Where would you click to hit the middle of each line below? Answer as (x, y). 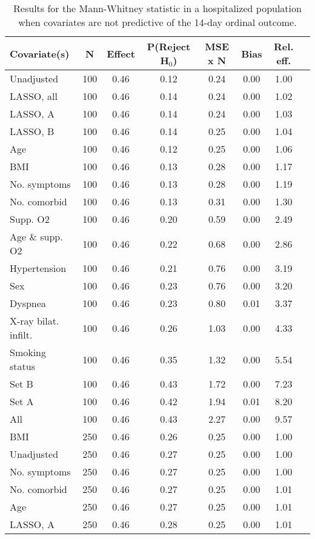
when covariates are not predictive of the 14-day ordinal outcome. (157, 22)
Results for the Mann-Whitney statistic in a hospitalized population (157, 8)
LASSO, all (34, 96)
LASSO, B (32, 131)
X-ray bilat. (35, 321)
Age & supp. (36, 236)
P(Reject (169, 46)
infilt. (21, 335)
